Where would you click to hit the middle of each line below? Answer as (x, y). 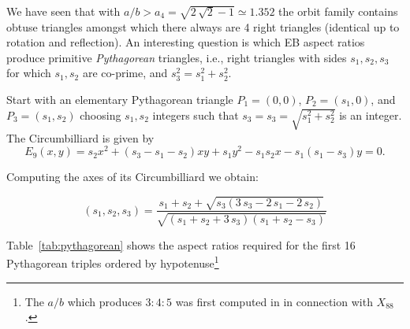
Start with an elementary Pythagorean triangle (120, 99)
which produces (104, 301)
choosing (101, 115)
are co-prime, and (125, 73)
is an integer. (371, 115)
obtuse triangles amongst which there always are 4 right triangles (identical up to (203, 26)
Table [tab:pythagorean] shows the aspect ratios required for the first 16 (181, 244)
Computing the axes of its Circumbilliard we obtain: (132, 177)
